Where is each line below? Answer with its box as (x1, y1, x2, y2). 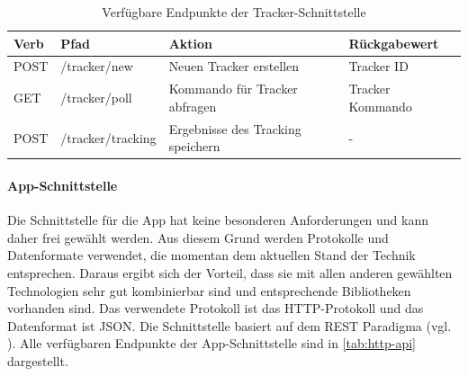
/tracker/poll (60, 88, 132, 107)
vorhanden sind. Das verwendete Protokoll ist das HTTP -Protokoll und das (7, 299, 424, 318)
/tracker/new (60, 57, 133, 76)
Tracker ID (348, 57, 409, 76)
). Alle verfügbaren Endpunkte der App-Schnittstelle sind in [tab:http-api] (7, 334, 417, 353)
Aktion (168, 33, 213, 52)
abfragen (168, 96, 217, 115)
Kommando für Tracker (168, 79, 298, 98)
